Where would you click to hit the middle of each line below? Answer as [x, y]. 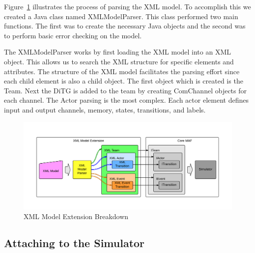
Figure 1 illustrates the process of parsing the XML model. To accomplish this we [127, 6]
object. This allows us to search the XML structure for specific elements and [119, 61]
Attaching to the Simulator [74, 242]
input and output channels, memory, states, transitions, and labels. [105, 109]
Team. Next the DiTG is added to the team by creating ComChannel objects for [125, 90]
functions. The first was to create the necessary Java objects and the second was [125, 26]
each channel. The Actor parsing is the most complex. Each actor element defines [126, 100]
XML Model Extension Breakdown [76, 216]
